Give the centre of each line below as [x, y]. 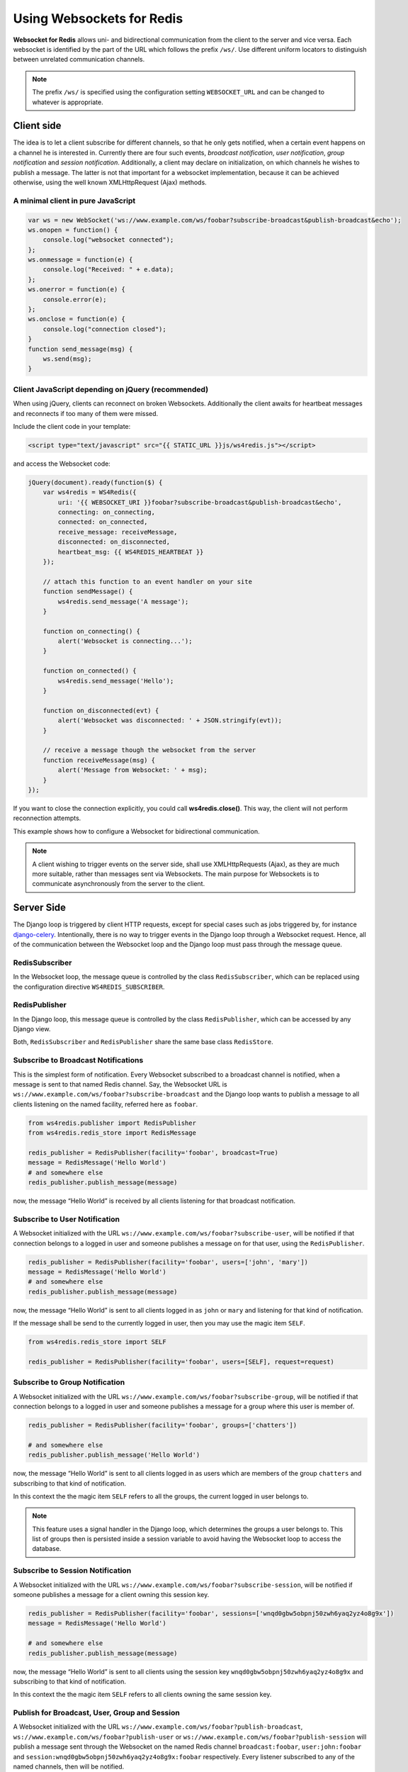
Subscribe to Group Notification [69, 1382]
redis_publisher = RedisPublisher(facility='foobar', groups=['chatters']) [163, 1425]
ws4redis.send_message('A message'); [123, 601]
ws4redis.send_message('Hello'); [116, 681]
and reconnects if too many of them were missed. [86, 413]
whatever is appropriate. [68, 102]
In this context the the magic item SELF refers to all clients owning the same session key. [142, 1695]
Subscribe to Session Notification [72, 1571]
